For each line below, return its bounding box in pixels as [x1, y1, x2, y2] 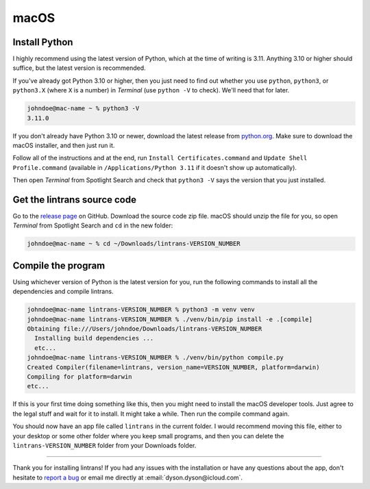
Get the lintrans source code [12, 194, 137, 205]
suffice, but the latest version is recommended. [12, 64, 147, 72]
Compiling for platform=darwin [27, 373, 133, 381]
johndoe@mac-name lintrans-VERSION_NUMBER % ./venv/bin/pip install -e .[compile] [27, 315, 313, 323]
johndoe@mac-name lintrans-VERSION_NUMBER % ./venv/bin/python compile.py [27, 353, 284, 362]
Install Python [12, 36, 73, 48]
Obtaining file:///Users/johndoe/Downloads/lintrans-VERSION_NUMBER [27, 325, 262, 333]
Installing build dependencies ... [34, 334, 154, 342]
